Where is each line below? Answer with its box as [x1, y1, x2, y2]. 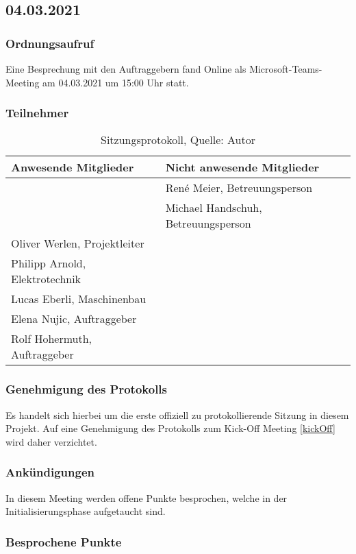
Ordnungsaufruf [5, 34, 94, 51]
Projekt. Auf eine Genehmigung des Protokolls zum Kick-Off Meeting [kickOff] [5, 421, 335, 435]
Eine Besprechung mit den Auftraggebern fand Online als [5, 62, 246, 75]
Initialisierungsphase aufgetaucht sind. [5, 504, 166, 518]
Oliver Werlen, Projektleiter [11, 235, 144, 252]
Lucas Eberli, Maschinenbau [11, 291, 147, 307]
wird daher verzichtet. [5, 434, 97, 448]
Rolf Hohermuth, [11, 330, 92, 347]
